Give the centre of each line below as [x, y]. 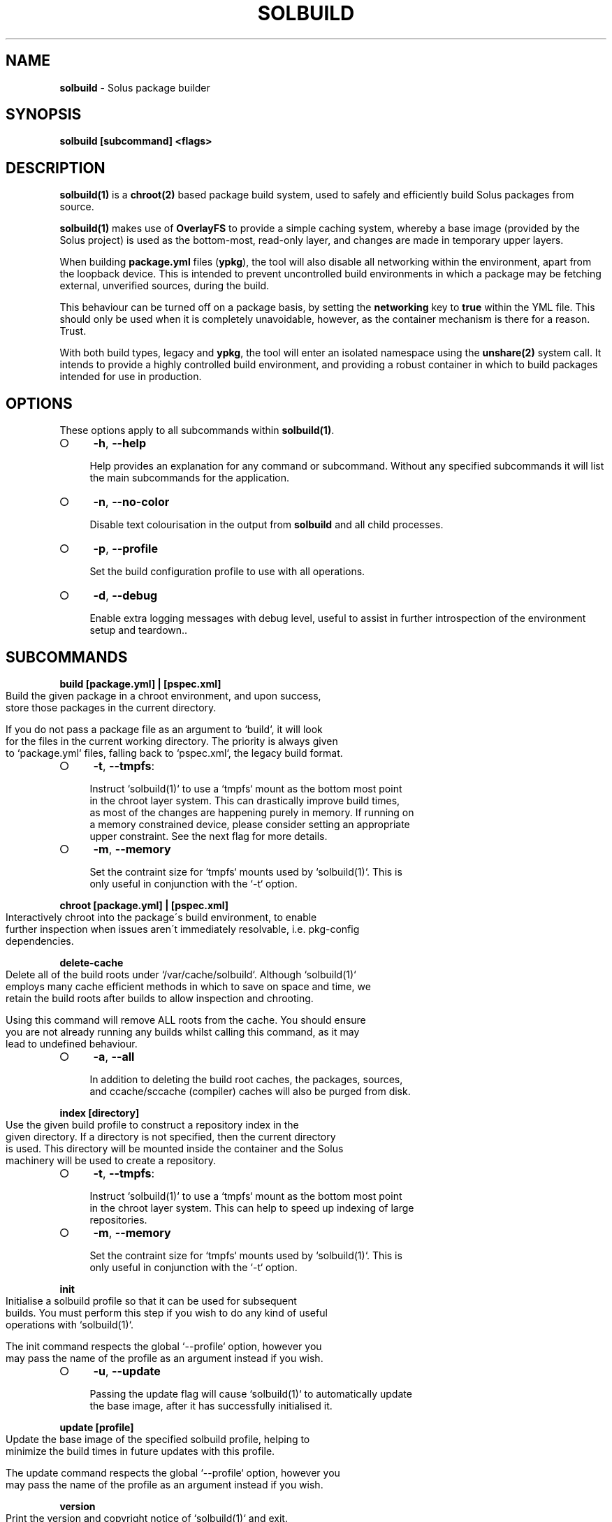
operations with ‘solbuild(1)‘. [70, 1324]
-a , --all [114, 1056]
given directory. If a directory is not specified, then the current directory [171, 1136]
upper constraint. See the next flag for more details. [209, 836]
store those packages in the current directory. [111, 707]
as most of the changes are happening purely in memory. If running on [252, 812]
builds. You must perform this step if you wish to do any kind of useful [167, 1312]
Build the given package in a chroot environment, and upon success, [163, 695]
